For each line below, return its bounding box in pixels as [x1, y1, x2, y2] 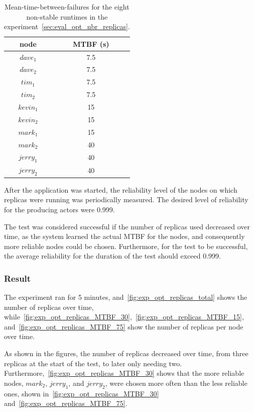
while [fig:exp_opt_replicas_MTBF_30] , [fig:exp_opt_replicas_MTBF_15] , [4, 311, 244, 322]
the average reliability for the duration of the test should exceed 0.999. [4, 251, 221, 261]
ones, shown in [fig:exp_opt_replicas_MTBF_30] [4, 388, 159, 398]
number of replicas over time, [4, 301, 94, 312]
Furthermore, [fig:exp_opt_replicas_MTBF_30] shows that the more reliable [4, 368, 244, 378]
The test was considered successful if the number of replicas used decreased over [4, 221, 250, 231]
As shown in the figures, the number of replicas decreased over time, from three [4, 348, 248, 359]
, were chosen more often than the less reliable [105, 377, 247, 388]
